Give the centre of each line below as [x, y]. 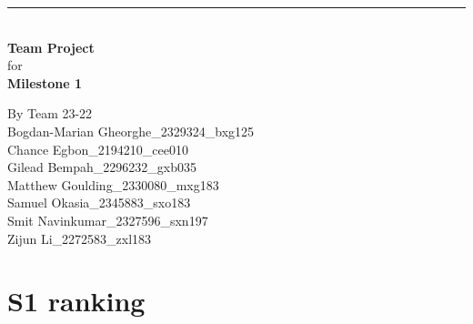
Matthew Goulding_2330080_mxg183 [113, 184]
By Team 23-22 [50, 113]
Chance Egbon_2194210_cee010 [98, 149]
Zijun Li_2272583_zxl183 [80, 238]
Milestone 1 [45, 82]
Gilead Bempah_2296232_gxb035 [102, 167]
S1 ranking [76, 301]
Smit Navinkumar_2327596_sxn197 [108, 220]
